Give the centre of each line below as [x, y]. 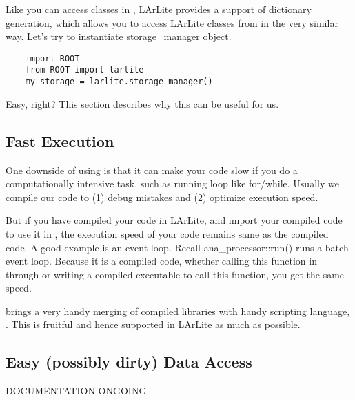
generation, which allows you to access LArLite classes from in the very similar [172, 22]
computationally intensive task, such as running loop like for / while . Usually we [172, 183]
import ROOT [52, 58]
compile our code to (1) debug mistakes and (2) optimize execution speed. [162, 197]
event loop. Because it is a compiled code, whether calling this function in [161, 261]
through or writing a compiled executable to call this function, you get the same [175, 274]
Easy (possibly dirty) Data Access [129, 362]
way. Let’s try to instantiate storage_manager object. [119, 36]
